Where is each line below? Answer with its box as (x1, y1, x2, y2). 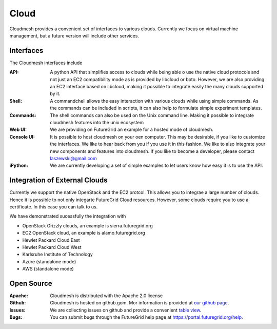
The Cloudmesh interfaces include (9, 60, 83, 66)
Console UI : (9, 133, 35, 140)
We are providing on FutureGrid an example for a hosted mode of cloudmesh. (50, 126, 214, 133)
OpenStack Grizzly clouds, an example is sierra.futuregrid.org (22, 222, 153, 228)
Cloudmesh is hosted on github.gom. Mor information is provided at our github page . (50, 300, 229, 306)
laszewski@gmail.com (50, 155, 97, 161)
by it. (50, 90, 61, 97)
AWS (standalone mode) (22, 266, 74, 272)
